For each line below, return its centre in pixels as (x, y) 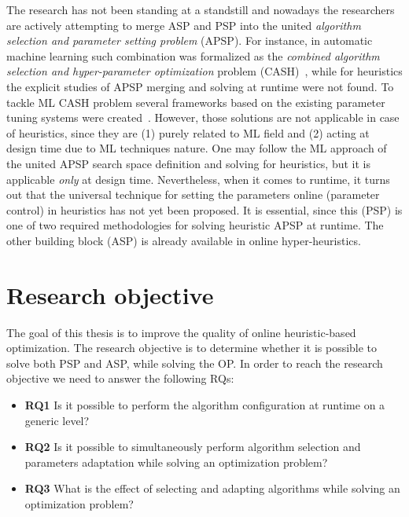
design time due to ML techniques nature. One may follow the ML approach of (197, 148)
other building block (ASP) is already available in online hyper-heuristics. (184, 240)
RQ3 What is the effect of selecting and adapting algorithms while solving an (212, 488)
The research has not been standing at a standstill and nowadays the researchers (201, 9)
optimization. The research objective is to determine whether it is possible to (192, 348)
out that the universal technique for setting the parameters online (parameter (193, 194)
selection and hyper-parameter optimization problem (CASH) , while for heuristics (204, 71)
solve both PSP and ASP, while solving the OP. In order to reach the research (195, 363)
